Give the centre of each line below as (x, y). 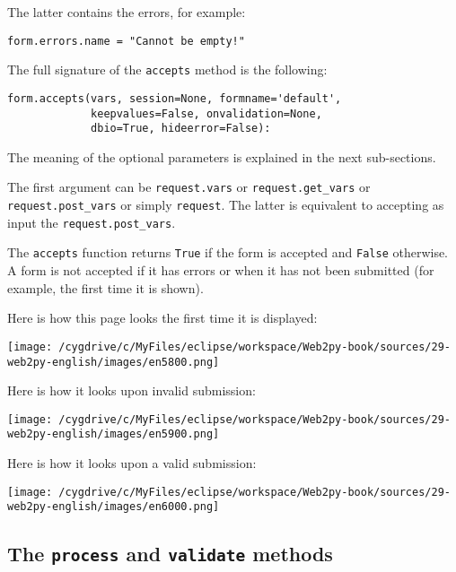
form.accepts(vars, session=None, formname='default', (175, 98)
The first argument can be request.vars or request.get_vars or (189, 187)
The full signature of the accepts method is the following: (167, 69)
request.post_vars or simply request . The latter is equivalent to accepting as (226, 205)
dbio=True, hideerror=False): (181, 129)
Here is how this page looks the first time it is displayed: (162, 318)
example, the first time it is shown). (105, 287)
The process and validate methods (170, 554)
